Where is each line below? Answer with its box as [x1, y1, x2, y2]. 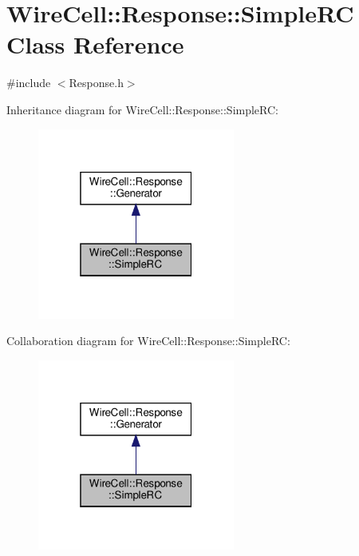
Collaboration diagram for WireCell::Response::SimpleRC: [6, 332, 290, 349]
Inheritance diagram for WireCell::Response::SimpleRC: [6, 101, 278, 117]
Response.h [69, 74, 124, 91]
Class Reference [6, 28, 184, 61]
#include [6, 74, 51, 91]
